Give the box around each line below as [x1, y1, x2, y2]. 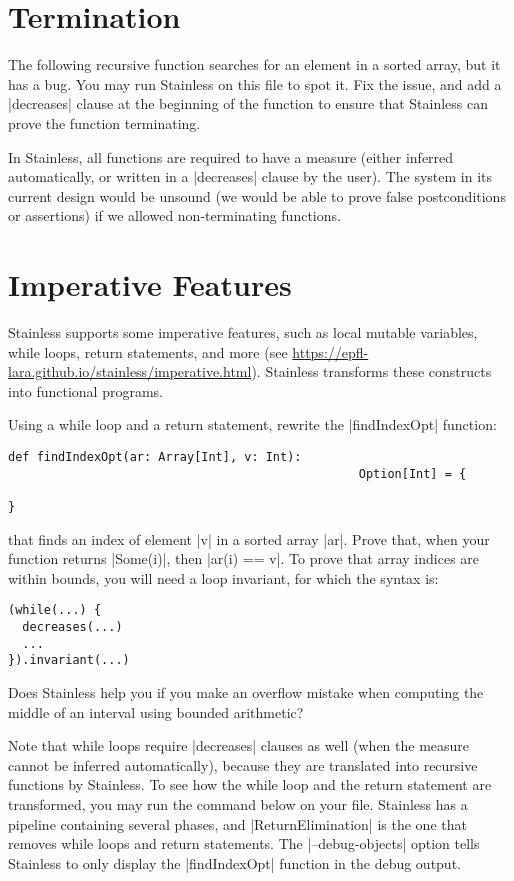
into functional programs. [8, 380, 163, 401]
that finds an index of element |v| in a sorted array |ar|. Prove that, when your [8, 528, 490, 549]
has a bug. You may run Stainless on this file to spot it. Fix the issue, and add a [8, 73, 502, 94]
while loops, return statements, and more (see [8, 341, 288, 362]
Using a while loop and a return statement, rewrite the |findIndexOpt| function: [8, 414, 497, 435]
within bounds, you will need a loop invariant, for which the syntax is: [8, 567, 439, 588]
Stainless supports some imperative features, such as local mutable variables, [8, 322, 478, 342]
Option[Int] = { [358, 466, 467, 481]
